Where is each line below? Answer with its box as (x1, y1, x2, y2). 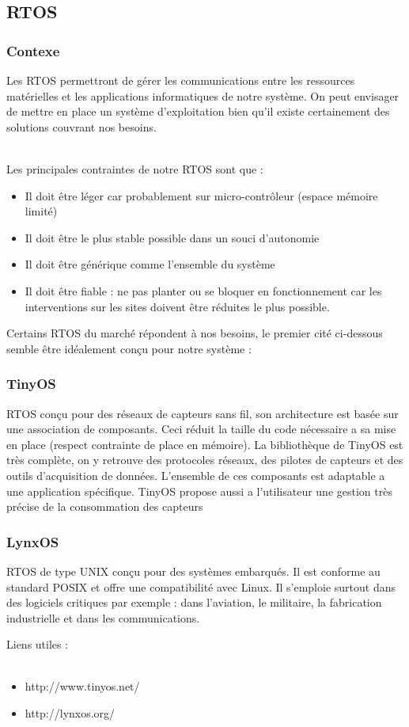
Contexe (6, 40, 60, 60)
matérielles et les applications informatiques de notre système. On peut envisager (6, 87, 400, 104)
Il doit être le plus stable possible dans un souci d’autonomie (25, 229, 320, 246)
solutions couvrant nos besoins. (6, 118, 157, 135)
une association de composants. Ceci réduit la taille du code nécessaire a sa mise (6, 421, 396, 437)
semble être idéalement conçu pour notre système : (6, 340, 252, 356)
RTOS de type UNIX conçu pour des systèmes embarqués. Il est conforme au (6, 562, 381, 579)
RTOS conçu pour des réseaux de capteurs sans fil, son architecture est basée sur (6, 405, 399, 421)
